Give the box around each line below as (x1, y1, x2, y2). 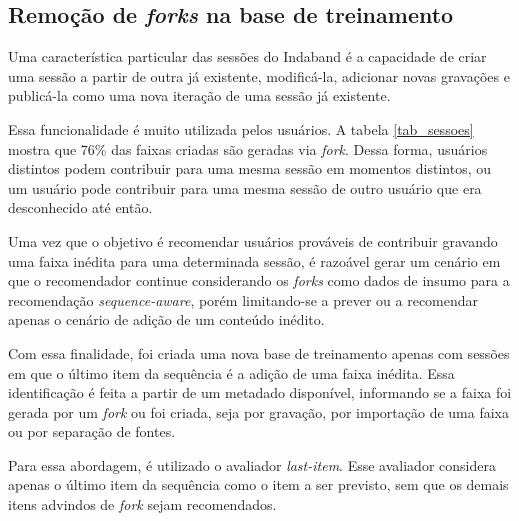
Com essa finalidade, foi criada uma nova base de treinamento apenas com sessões (8, 342, 510, 363)
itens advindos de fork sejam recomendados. (8, 494, 277, 515)
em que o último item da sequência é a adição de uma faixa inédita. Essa (8, 362, 455, 383)
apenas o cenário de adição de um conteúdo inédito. (8, 309, 325, 330)
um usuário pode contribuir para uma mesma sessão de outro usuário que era (8, 177, 482, 198)
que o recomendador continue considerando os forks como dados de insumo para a (8, 270, 510, 291)
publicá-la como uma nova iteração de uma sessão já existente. (8, 85, 391, 106)
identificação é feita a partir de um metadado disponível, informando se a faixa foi (8, 382, 512, 403)
